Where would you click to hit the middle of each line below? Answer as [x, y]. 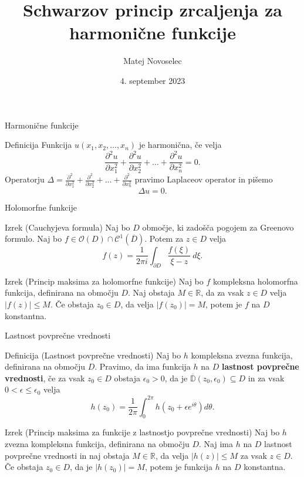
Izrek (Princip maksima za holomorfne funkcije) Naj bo [104, 281]
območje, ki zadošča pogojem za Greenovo [218, 227]
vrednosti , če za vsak [45, 378]
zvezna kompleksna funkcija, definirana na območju [97, 443]
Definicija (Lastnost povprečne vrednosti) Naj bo [93, 355]
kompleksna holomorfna [255, 281]
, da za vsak [222, 292]
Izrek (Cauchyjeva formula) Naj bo [67, 227]
